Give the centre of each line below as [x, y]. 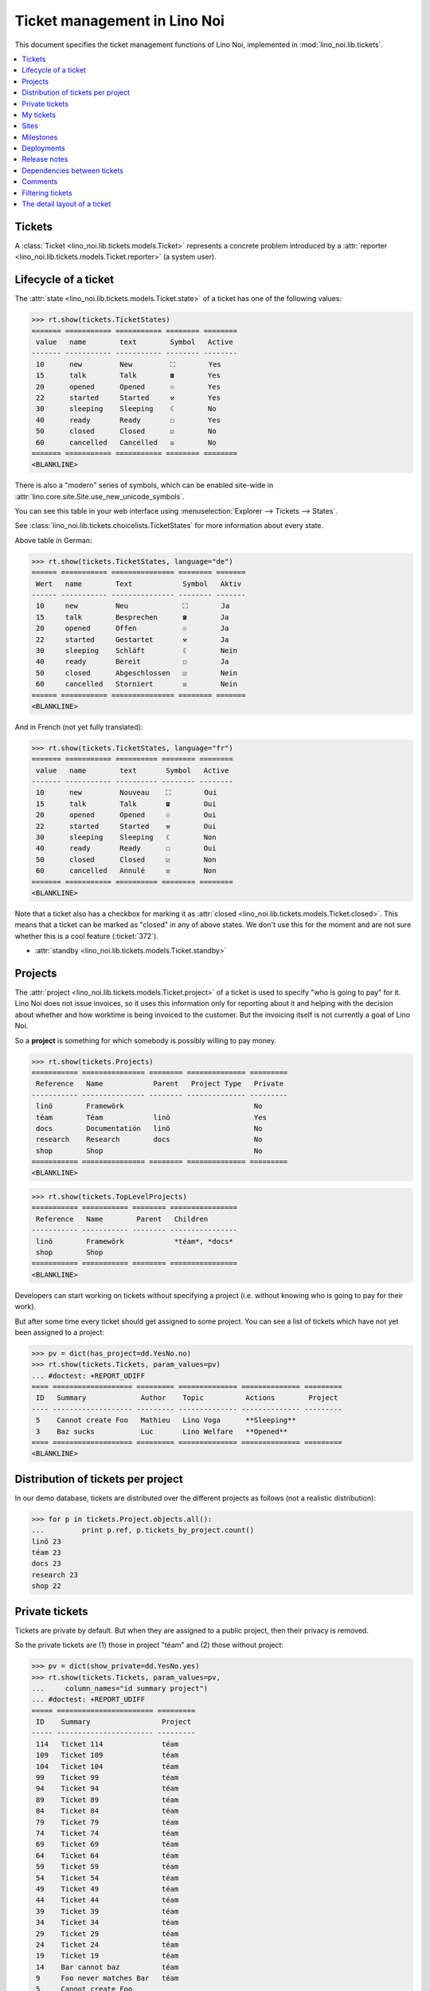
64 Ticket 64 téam [107, 1855]
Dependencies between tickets [72, 170]
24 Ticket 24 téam [107, 1944]
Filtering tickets [47, 193]
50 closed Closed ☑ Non [126, 859]
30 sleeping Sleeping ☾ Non [126, 837]
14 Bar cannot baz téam [107, 1967]
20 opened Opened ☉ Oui [126, 815]
